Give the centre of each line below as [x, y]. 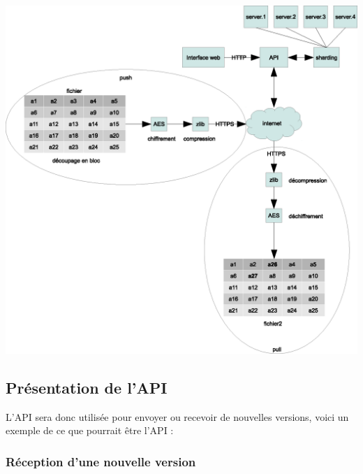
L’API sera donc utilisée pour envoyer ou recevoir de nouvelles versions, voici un [177, 416]
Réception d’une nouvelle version [101, 461]
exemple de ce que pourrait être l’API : [90, 430]
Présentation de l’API [87, 388]
